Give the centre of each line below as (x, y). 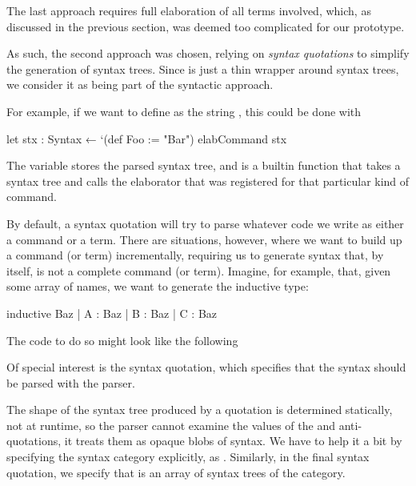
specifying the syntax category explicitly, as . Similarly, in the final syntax (188, 457)
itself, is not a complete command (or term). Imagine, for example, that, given (199, 270)
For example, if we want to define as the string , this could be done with (184, 111)
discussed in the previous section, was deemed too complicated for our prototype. (206, 26)
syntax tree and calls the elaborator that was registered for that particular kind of (208, 181)
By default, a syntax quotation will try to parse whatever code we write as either (205, 223)
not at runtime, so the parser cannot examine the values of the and (171, 425)
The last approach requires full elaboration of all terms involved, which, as (189, 10)
